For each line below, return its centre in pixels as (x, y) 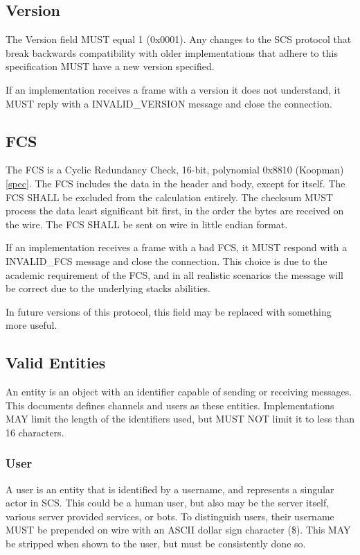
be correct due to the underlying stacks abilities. (108, 288)
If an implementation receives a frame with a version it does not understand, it (173, 89)
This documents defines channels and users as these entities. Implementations (170, 405)
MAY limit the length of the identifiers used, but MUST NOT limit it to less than (180, 419)
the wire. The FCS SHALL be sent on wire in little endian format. (147, 224)
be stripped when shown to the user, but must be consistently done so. (156, 544)
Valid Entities (56, 362)
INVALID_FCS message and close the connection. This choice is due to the (166, 261)
